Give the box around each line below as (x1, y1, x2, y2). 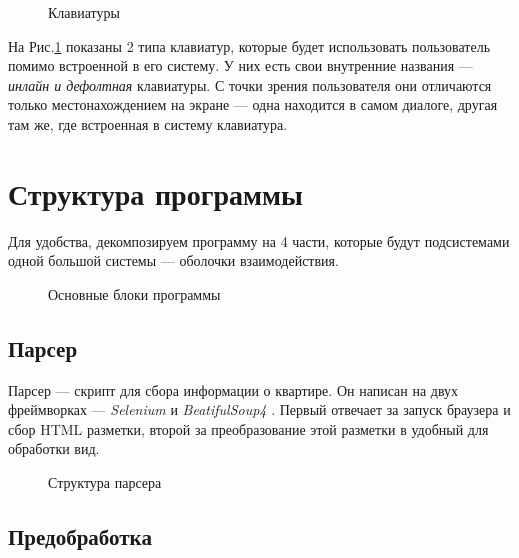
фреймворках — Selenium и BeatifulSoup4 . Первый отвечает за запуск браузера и (8, 399, 511, 420)
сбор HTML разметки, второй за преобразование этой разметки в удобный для (8, 418, 489, 439)
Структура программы (8, 172, 303, 213)
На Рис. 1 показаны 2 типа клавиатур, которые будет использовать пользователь (8, 35, 491, 56)
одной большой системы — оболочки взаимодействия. (8, 250, 339, 271)
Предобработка (8, 521, 152, 552)
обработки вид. (8, 438, 100, 459)
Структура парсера (48, 472, 162, 493)
